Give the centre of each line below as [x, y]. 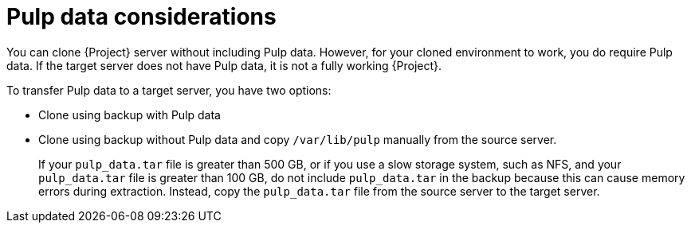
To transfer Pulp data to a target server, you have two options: [169, 90]
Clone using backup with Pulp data [130, 114]
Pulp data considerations [141, 17]
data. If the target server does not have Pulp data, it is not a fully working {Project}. [224, 65]
